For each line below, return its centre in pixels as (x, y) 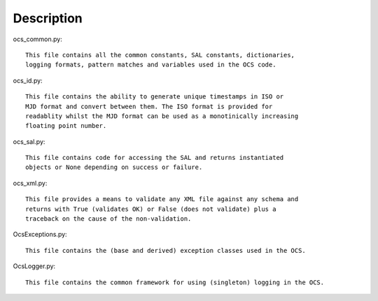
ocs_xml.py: (30, 183)
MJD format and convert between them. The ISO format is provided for (149, 106)
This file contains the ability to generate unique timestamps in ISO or (155, 97)
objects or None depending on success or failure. (114, 167)
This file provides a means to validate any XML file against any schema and (162, 199)
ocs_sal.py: (29, 141)
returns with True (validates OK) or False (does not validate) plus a (151, 209)
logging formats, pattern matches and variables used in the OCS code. (151, 65)
